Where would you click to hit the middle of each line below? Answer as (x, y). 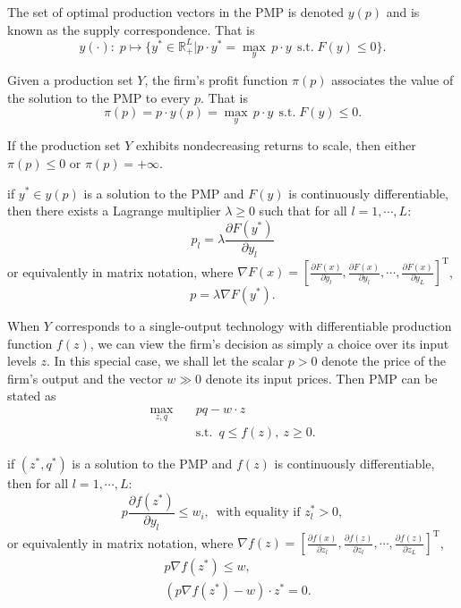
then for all (38, 483)
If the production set (64, 145)
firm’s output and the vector (85, 378)
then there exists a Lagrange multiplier (114, 211)
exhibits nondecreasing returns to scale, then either (276, 145)
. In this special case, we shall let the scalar (165, 361)
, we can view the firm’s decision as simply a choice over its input (269, 343)
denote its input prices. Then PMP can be (321, 378)
